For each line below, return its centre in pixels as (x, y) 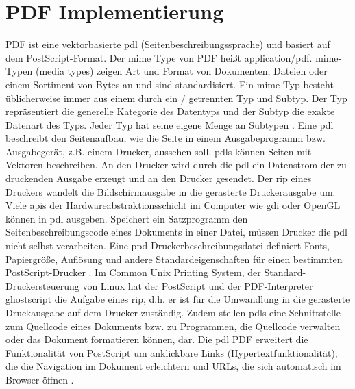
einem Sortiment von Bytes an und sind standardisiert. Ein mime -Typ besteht (170, 84)
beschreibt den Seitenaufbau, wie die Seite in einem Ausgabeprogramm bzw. (166, 138)
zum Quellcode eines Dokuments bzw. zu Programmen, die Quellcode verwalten (173, 326)
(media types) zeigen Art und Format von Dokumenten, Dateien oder (181, 71)
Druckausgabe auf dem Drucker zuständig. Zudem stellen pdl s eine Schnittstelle (173, 312)
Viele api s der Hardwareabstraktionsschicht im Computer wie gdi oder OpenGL (173, 205)
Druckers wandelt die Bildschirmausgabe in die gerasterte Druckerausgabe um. (171, 191)
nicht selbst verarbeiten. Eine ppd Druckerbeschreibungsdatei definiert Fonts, (168, 246)
